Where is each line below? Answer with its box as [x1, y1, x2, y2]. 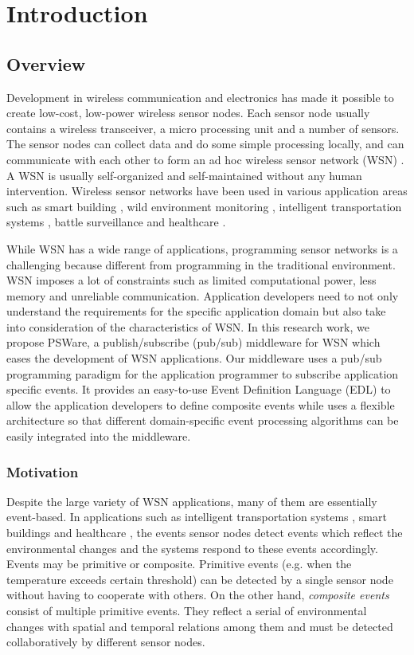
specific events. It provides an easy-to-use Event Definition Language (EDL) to [6, 381, 391, 398]
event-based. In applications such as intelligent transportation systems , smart [6, 508, 387, 525]
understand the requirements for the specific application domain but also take [6, 303, 386, 320]
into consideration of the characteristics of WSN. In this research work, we [6, 318, 369, 335]
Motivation [6, 461, 79, 481]
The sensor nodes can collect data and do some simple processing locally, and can [6, 135, 404, 152]
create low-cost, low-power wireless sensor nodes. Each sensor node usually [6, 104, 370, 121]
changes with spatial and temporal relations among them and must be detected [6, 618, 393, 634]
